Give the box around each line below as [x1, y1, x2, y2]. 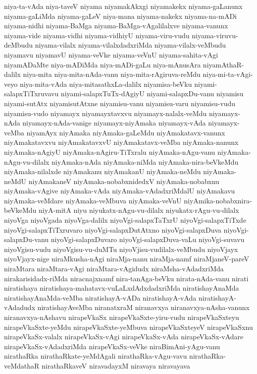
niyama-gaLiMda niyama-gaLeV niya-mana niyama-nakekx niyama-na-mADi [4, 10, 237, 21]
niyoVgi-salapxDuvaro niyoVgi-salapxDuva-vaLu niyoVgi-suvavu [51, 234, 245, 245]
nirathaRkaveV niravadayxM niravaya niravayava [42, 360, 190, 371]
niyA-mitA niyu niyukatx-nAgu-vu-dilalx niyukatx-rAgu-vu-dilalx [39, 205, 239, 215]
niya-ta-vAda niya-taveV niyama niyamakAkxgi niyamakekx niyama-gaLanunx [4, 1, 243, 11]
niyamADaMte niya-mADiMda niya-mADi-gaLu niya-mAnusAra [4, 59, 201, 69]
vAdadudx [4, 302, 36, 312]
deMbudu [4, 40, 33, 50]
